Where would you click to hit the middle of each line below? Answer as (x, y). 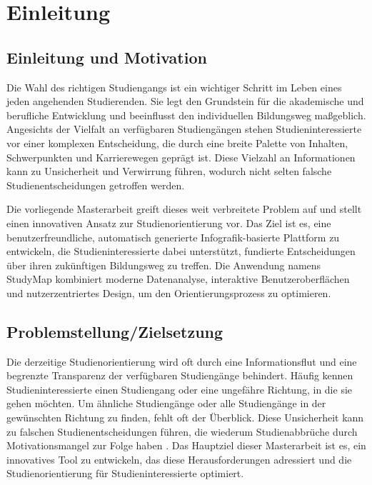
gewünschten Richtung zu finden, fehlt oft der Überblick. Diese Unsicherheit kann (185, 417)
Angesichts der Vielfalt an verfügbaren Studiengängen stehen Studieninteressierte (184, 129)
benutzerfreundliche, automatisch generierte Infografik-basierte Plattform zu (173, 237)
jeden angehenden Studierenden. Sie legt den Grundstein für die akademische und (185, 101)
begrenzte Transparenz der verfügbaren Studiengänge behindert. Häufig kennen (180, 375)
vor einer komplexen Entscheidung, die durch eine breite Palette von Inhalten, (177, 142)
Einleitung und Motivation (107, 57)
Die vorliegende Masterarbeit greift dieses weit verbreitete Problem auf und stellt (184, 209)
